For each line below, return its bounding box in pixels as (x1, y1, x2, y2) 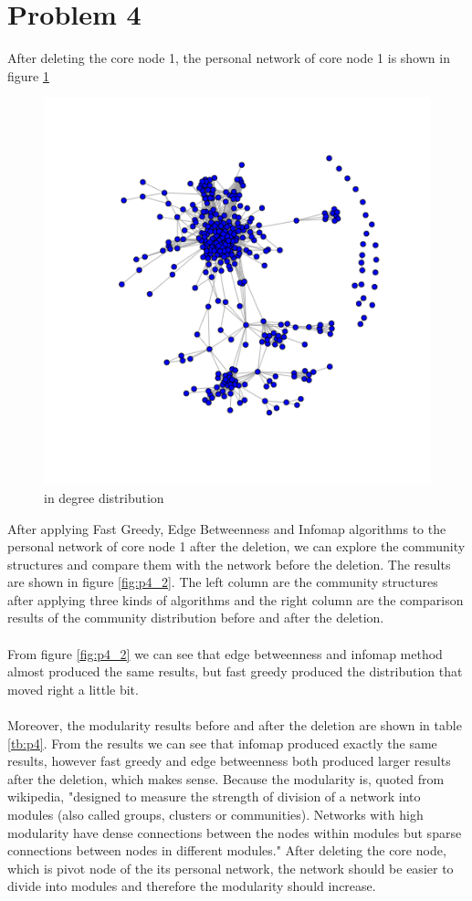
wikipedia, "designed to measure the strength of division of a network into (7, 787, 421, 806)
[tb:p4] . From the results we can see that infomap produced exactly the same (7, 733, 437, 752)
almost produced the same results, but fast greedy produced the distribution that (7, 662, 463, 681)
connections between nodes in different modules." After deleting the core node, (7, 841, 446, 860)
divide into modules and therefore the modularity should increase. (7, 876, 376, 896)
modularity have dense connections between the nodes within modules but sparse (7, 822, 462, 842)
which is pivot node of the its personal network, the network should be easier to (7, 858, 454, 877)
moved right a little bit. (7, 679, 139, 698)
